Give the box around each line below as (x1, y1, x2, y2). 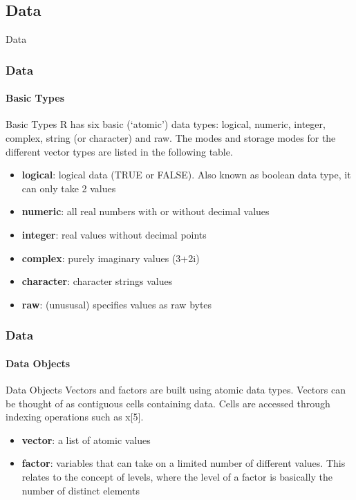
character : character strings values (21, 274, 173, 288)
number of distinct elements (21, 483, 140, 497)
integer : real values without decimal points (21, 228, 207, 241)
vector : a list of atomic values (21, 432, 151, 447)
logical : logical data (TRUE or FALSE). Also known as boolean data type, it (21, 167, 351, 182)
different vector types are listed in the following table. (6, 144, 233, 158)
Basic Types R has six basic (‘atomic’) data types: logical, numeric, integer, (6, 117, 326, 131)
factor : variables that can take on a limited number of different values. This (21, 456, 346, 470)
